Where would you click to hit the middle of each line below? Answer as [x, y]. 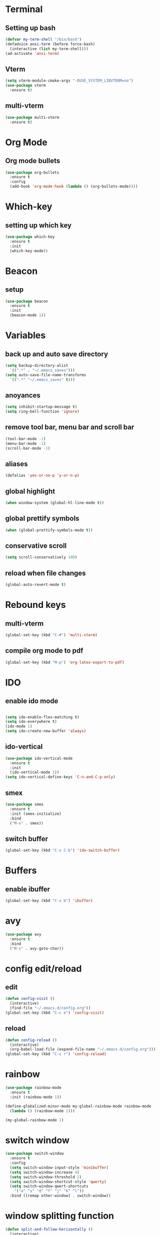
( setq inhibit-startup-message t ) [41, 407]
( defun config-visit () [30, 999]
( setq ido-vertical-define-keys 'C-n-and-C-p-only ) [60, 777]
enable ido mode [32, 701]
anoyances [23, 395]
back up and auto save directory [57, 354]
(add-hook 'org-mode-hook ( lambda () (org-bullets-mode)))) [74, 187]
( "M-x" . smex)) [27, 823]
